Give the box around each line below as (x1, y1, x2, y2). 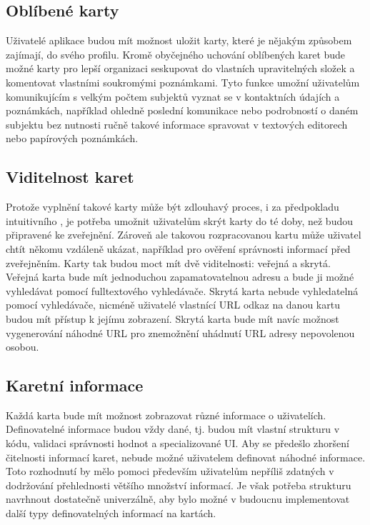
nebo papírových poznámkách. (6, 131, 139, 146)
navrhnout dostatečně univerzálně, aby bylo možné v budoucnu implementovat (6, 491, 350, 506)
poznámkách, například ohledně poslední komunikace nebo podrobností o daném (6, 103, 359, 118)
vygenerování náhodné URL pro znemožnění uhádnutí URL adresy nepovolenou (6, 325, 355, 340)
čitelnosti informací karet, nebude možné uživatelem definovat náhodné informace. (6, 449, 366, 464)
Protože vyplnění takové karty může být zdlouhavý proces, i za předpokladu (6, 199, 339, 214)
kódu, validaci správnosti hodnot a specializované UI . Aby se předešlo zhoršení (6, 436, 349, 451)
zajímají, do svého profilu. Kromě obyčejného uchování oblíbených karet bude (6, 46, 346, 61)
